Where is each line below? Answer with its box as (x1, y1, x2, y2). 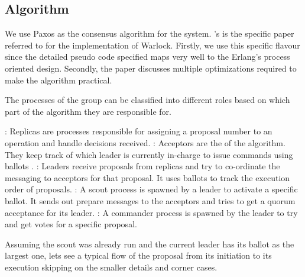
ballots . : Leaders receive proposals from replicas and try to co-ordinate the (5, 160, 280, 172)
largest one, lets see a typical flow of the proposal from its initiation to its (5, 249, 272, 262)
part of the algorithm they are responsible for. (5, 105, 171, 117)
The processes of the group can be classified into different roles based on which (5, 94, 290, 106)
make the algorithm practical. (5, 73, 112, 86)
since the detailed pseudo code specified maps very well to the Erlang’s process (5, 50, 290, 63)
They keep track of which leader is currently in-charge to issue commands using (5, 148, 293, 160)
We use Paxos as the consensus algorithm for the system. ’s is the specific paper (5, 27, 294, 40)
